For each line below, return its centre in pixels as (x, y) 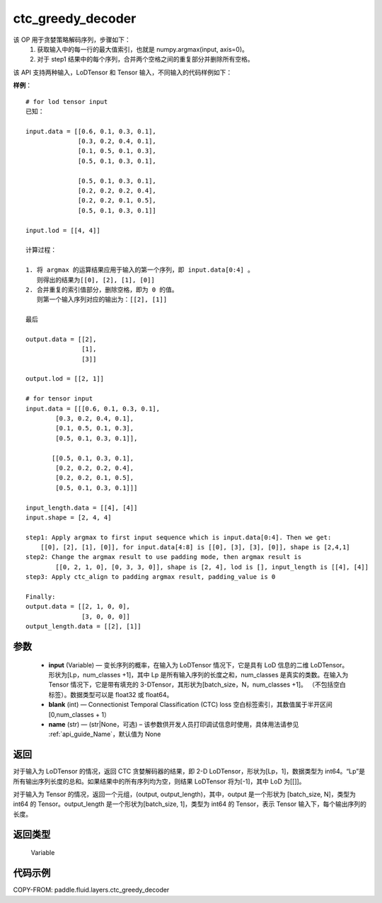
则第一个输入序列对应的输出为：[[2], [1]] (102, 300)
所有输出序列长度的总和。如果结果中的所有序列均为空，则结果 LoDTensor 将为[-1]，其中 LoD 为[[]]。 (159, 781)
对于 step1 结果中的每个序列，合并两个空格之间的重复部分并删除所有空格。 (145, 59)
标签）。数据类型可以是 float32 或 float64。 (111, 694)
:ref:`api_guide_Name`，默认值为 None (105, 734)
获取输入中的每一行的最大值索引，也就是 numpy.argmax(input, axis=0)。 (143, 49)
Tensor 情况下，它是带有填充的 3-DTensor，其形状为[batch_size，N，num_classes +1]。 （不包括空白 (197, 685)
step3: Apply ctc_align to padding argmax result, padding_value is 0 (151, 577)
